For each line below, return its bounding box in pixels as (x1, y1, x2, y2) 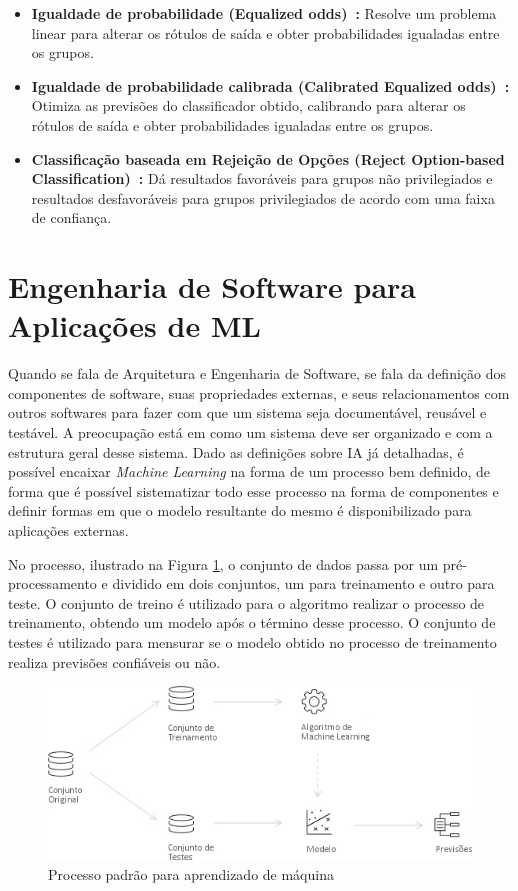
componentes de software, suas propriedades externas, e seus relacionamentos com (8, 382, 510, 403)
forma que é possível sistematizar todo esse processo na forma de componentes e (8, 480, 499, 501)
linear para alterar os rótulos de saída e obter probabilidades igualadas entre (31, 22, 500, 43)
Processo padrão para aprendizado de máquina (48, 863, 334, 884)
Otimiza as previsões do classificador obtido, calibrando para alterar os (31, 95, 466, 116)
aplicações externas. (8, 520, 129, 540)
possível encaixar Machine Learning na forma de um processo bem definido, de (8, 461, 491, 482)
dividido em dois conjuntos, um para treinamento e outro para (112, 573, 495, 594)
